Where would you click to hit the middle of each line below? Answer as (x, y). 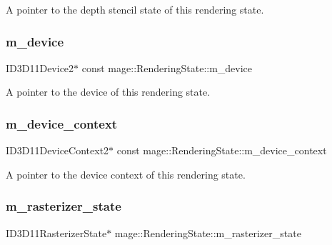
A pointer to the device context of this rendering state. (126, 174)
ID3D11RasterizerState (56, 232)
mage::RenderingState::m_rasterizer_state (208, 232)
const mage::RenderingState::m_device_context (222, 150)
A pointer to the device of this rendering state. (108, 92)
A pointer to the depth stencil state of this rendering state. (135, 9)
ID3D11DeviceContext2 (57, 150)
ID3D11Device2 (40, 67)
